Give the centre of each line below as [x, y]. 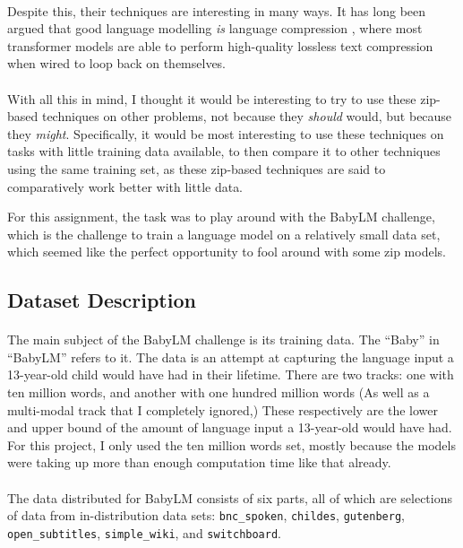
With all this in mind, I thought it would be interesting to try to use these [212, 98]
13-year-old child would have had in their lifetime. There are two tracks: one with [231, 374]
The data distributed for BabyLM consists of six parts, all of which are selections [230, 497]
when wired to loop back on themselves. [117, 63]
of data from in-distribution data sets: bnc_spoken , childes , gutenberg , [206, 515]
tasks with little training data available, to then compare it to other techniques [224, 151]
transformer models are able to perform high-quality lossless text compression [220, 45]
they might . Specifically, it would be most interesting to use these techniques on [226, 133]
